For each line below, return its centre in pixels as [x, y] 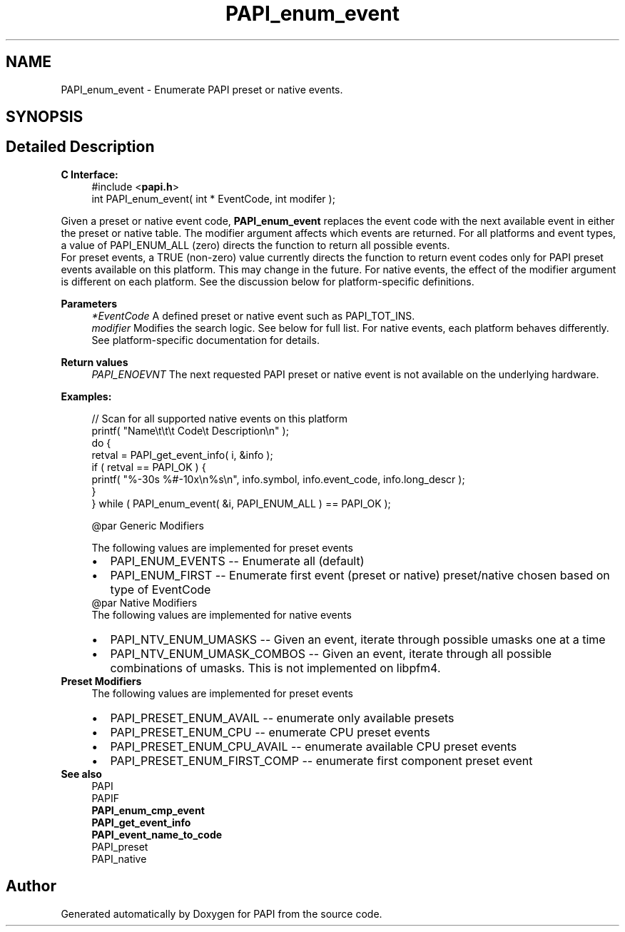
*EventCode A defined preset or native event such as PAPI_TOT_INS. [253, 315]
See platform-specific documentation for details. [205, 340]
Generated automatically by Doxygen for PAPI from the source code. [222, 913]
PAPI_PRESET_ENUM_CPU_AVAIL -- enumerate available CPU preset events [314, 746]
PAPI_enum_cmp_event [148, 810]
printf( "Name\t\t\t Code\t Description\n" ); [190, 430]
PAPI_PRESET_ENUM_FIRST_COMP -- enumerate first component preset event [321, 760]
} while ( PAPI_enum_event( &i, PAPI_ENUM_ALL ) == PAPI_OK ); [241, 503]
